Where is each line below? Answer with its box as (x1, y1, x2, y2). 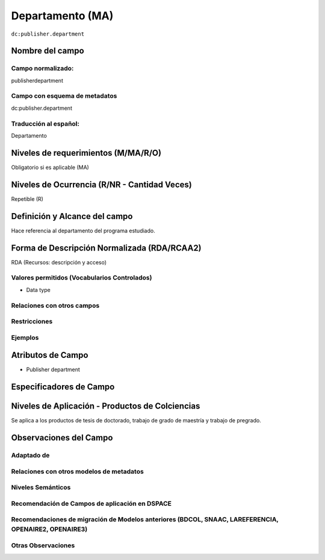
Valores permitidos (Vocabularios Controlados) (11, 273, 152, 282)
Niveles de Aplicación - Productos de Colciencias (11, 401, 200, 412)
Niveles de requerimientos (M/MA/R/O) (11, 148, 162, 158)
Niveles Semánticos (11, 483, 71, 492)
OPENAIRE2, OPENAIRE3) (11, 525, 88, 533)
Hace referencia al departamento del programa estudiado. (11, 227, 156, 234)
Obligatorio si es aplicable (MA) (11, 164, 90, 171)
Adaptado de (11, 451, 50, 460)
